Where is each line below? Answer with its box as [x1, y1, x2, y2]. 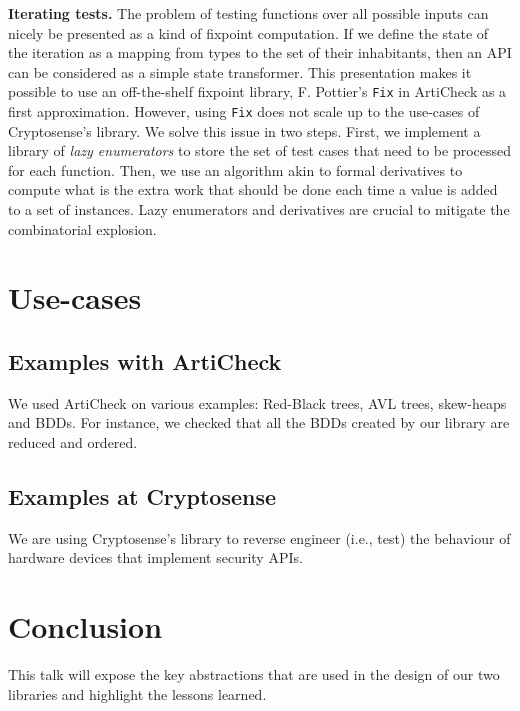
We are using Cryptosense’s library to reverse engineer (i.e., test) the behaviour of [8, 527, 511, 548]
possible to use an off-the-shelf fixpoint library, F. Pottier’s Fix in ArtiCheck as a [8, 81, 507, 102]
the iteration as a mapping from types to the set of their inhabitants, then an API [8, 42, 512, 63]
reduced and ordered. [8, 432, 138, 453]
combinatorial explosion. [8, 218, 157, 239]
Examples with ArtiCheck [8, 346, 282, 377]
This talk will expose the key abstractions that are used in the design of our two [8, 664, 500, 685]
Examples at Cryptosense [8, 481, 277, 511]
